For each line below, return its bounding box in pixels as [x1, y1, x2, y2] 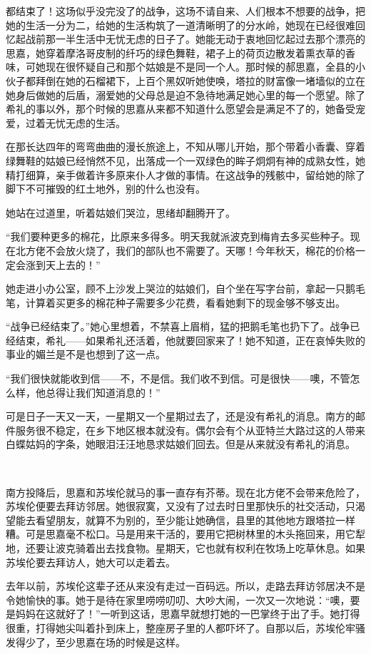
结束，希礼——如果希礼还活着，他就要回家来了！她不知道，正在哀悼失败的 [15, 332, 365, 347]
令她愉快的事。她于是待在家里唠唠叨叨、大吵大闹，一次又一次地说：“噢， [6, 592, 350, 607]
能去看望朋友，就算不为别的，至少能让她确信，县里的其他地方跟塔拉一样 [15, 512, 355, 527]
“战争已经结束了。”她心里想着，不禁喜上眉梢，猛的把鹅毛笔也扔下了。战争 [6, 319, 350, 334]
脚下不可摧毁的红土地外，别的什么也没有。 [6, 181, 205, 196]
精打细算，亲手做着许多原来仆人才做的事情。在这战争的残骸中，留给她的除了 [6, 167, 365, 182]
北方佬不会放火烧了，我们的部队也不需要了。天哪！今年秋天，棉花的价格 [15, 242, 355, 257]
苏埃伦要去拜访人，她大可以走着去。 [6, 554, 176, 569]
